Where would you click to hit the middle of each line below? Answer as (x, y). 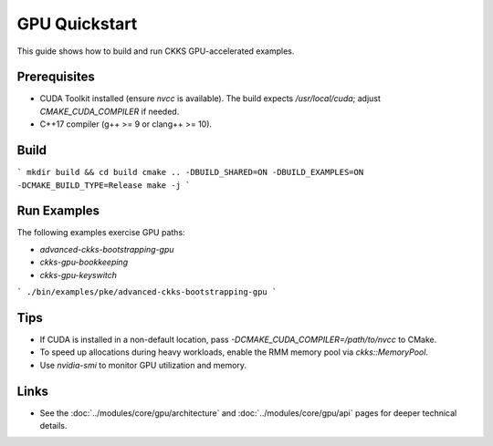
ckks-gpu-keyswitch (79, 275)
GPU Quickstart (77, 24)
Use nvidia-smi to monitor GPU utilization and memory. (143, 365)
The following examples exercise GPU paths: (101, 233)
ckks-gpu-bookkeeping (84, 262)
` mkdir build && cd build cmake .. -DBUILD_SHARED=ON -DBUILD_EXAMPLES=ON (190, 172)
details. (53, 425)
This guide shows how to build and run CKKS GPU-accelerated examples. (156, 51)
